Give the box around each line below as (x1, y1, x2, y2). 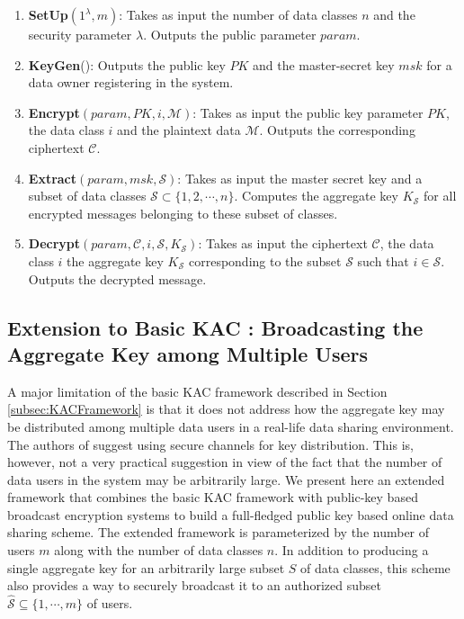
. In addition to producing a (274, 541, 429, 560)
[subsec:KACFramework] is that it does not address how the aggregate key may (7, 399, 445, 418)
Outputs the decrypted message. (28, 269, 207, 288)
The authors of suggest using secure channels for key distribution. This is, (7, 435, 414, 453)
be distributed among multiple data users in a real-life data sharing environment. (7, 417, 454, 435)
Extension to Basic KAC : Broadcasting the (7, 313, 424, 341)
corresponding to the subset (188, 251, 342, 270)
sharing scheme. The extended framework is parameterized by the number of (7, 523, 430, 542)
